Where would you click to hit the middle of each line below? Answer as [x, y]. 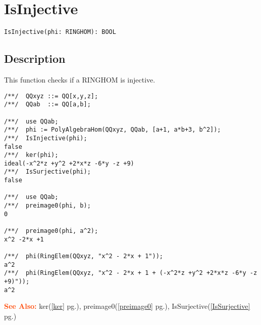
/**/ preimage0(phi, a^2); [51, 231]
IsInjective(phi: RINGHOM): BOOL [60, 32]
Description [35, 58]
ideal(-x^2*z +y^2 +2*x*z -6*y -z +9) [69, 163]
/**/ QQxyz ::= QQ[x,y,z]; [51, 96]
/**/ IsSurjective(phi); [47, 172]
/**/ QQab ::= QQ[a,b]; [47, 105]
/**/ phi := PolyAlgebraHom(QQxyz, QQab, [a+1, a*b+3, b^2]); [113, 130]
